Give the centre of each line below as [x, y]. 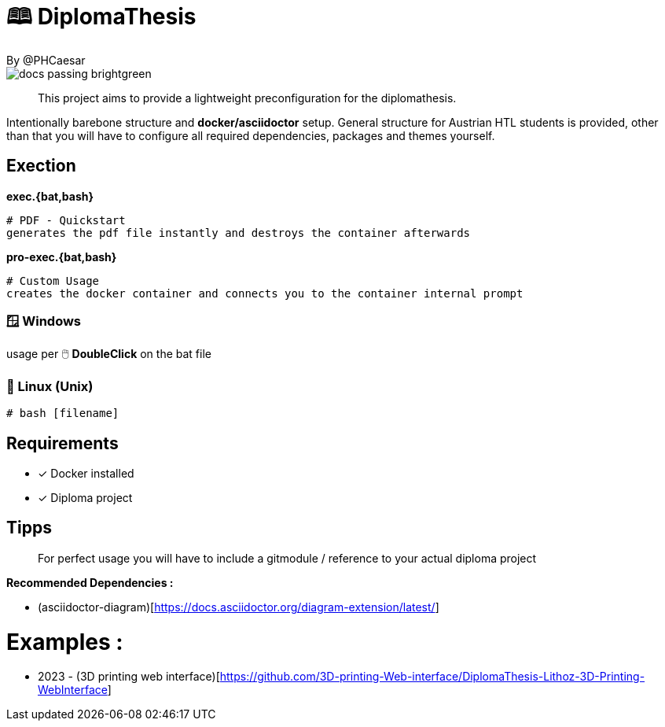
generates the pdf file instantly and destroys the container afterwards [239, 232]
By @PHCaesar [46, 60]
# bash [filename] [63, 413]
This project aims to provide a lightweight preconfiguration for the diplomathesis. [247, 98]
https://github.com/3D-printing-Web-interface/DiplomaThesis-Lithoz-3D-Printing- [432, 677]
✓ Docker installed [86, 473]
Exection [41, 166]
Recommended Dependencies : [90, 582]
